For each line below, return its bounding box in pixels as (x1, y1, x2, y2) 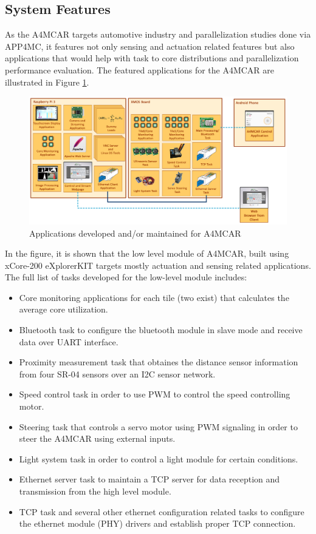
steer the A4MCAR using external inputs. (19, 432, 176, 445)
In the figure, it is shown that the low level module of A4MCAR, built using (5, 247, 289, 260)
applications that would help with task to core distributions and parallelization (5, 52, 299, 64)
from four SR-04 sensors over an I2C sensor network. (19, 367, 216, 380)
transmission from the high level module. (19, 485, 171, 498)
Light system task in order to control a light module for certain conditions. (19, 452, 298, 465)
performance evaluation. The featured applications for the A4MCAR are (5, 63, 275, 76)
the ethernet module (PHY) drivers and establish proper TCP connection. (19, 517, 296, 530)
